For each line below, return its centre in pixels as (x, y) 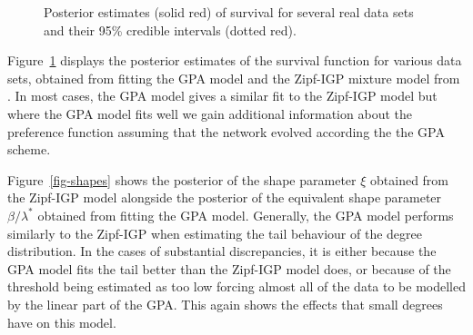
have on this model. (62, 322)
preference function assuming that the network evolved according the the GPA (226, 131)
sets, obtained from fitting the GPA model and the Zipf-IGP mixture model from (234, 78)
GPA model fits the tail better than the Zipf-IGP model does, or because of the (229, 268)
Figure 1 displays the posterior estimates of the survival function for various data (235, 60)
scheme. (29, 149)
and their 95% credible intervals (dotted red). (170, 30)
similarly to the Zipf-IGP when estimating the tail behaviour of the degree (215, 233)
